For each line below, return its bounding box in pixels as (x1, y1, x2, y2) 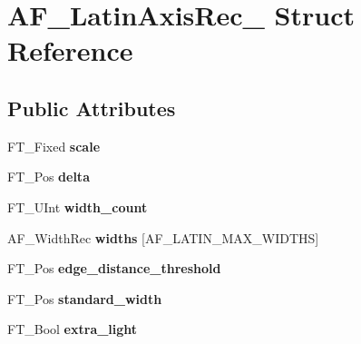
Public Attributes (7, 93, 176, 122)
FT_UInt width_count (7, 197, 148, 216)
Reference (7, 32, 133, 69)
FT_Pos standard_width (7, 289, 162, 308)
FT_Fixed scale (7, 136, 101, 155)
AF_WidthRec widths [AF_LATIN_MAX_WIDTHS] (7, 228, 319, 247)
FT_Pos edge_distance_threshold (7, 259, 221, 278)
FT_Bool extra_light (7, 319, 138, 339)
